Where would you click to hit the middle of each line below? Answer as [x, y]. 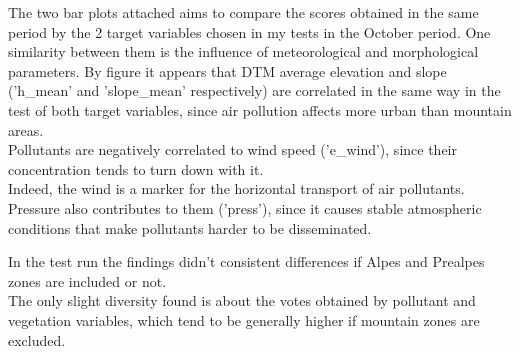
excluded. [37, 339]
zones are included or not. [87, 280]
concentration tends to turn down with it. [136, 168]
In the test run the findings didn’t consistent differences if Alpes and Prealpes [246, 261]
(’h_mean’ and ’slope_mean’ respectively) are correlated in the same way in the [254, 90]
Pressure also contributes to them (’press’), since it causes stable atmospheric [245, 207]
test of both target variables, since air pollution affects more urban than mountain [260, 109]
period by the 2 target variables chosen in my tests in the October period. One [249, 31]
